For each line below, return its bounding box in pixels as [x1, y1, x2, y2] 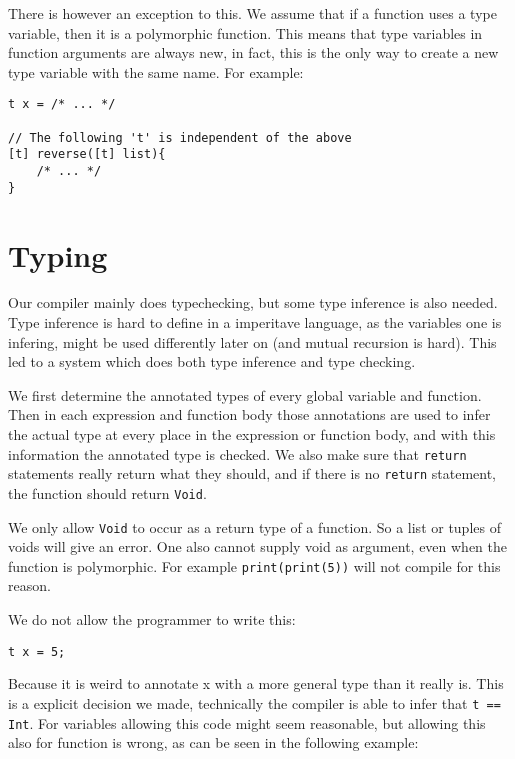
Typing [8, 234, 108, 275]
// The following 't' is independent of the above [8, 130, 352, 145]
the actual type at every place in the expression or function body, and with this [8, 424, 496, 444]
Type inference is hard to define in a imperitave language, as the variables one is [8, 312, 502, 333]
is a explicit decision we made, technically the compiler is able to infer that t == [8, 692, 501, 713]
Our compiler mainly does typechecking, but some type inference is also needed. [8, 292, 498, 313]
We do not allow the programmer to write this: [8, 609, 296, 630]
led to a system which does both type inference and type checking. [8, 351, 416, 372]
